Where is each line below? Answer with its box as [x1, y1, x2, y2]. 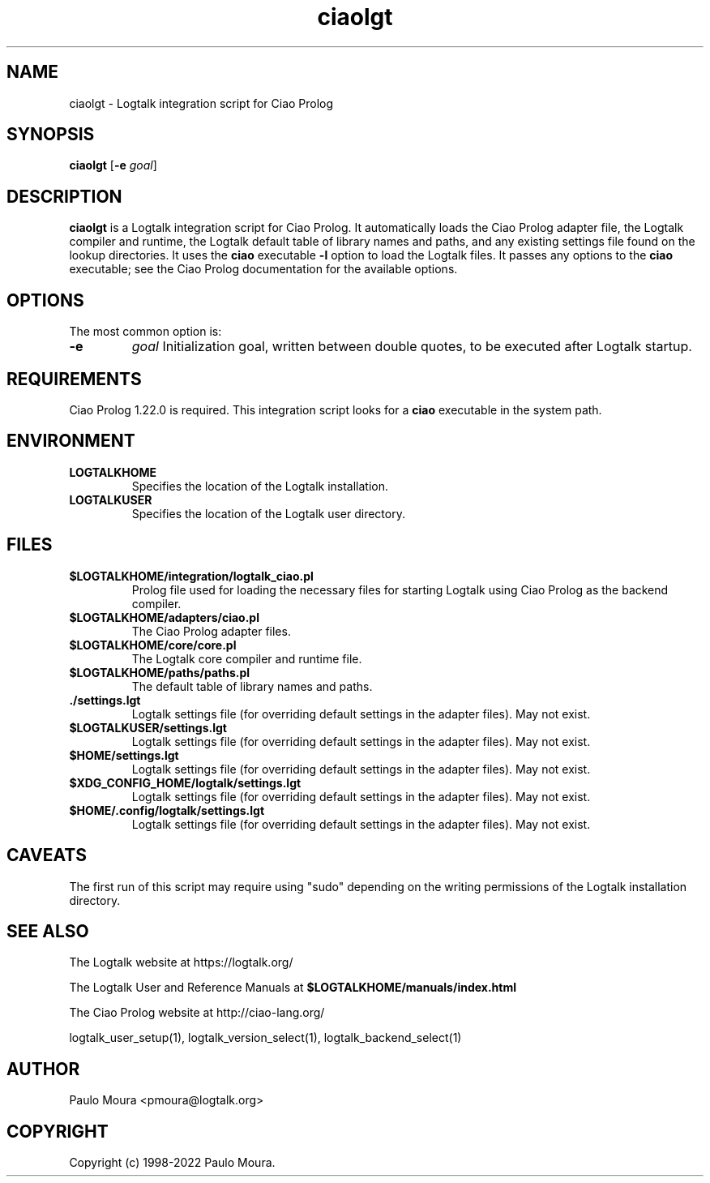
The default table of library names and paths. [131, 679, 373, 693]
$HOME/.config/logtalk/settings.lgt [69, 803, 265, 817]
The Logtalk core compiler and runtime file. [131, 651, 362, 666]
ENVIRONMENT [6, 431, 135, 452]
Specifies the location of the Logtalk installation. [131, 478, 389, 493]
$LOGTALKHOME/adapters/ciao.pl [69, 610, 259, 624]
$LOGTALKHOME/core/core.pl [69, 637, 237, 652]
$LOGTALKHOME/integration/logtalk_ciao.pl [69, 568, 314, 583]
